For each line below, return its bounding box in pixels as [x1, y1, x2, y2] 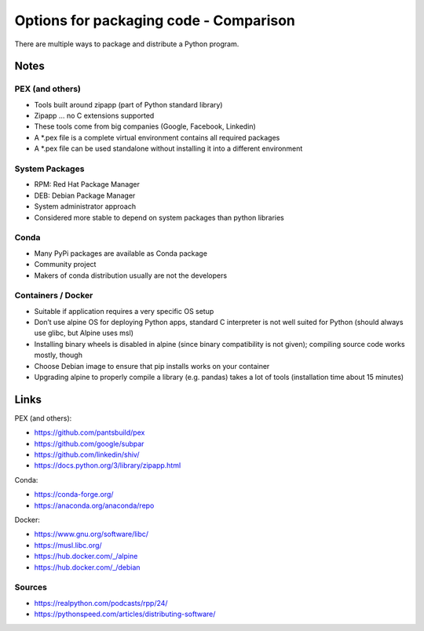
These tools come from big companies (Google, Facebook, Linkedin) [34, 122, 257, 131]
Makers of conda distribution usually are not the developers [34, 271, 228, 280]
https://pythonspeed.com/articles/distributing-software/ [34, 609, 216, 619]
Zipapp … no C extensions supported [34, 111, 155, 121]
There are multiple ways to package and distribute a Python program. [14, 39, 239, 49]
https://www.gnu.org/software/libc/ [34, 530, 149, 539]
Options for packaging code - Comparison [14, 12, 296, 29]
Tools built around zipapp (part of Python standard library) [34, 100, 223, 109]
